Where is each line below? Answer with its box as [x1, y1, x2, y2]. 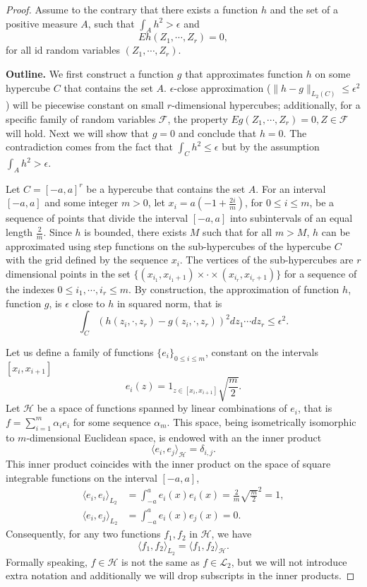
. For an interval [255, 181, 326, 196]
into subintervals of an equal [229, 211, 353, 225]
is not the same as [121, 554, 200, 569]
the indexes [6, 282, 54, 297]
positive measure [6, 16, 78, 30]
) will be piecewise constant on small [6, 97, 164, 112]
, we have [211, 526, 252, 541]
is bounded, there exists [84, 225, 187, 239]
